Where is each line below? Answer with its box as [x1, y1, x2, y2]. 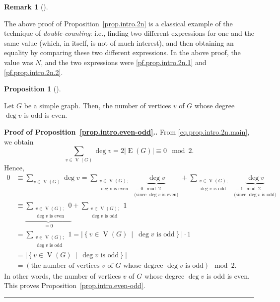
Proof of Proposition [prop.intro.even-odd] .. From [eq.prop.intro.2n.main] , [4, 126, 250, 137]
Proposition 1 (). [4, 83, 61, 94]
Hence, [4, 162, 24, 173]
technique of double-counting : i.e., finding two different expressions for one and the [4, 28, 254, 38]
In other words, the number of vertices [4, 270, 121, 281]
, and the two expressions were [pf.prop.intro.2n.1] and [41, 57, 207, 67]
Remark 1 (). [4, 1, 48, 11]
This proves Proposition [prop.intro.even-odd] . [4, 280, 145, 291]
